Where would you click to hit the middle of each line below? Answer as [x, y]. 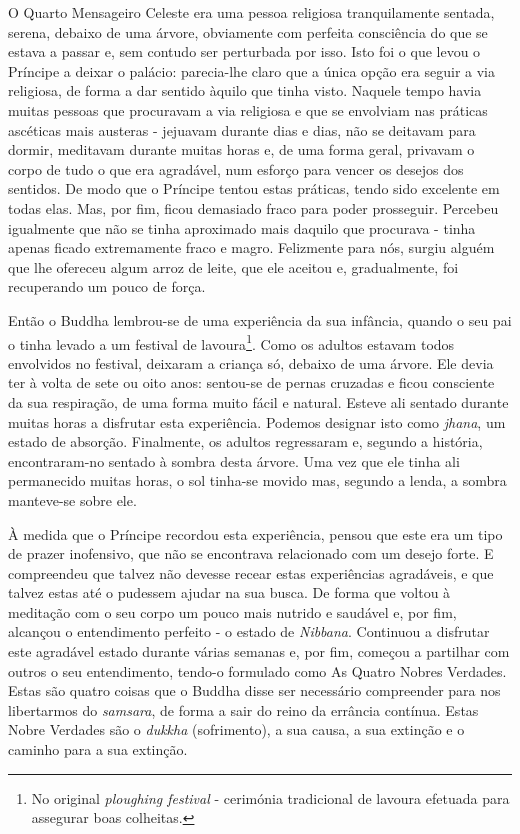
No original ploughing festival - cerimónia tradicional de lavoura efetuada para [270, 797]
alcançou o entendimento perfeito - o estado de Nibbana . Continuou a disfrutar [249, 631]
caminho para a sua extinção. [98, 749]
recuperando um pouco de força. [107, 286]
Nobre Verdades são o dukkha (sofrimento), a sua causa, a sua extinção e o [236, 729]
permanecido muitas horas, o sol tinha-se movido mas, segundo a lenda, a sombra [257, 480]
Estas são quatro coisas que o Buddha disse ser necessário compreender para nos [254, 690]
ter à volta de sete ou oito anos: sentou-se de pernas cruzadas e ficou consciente [251, 382]
